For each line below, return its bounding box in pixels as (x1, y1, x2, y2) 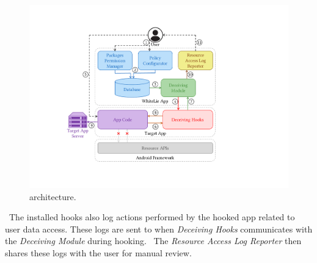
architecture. (29, 190, 76, 203)
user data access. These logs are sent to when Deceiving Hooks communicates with (5, 222, 313, 235)
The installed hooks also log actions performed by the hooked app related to (9, 211, 295, 223)
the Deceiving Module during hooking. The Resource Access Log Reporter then (5, 234, 302, 247)
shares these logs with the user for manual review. (5, 247, 192, 259)
